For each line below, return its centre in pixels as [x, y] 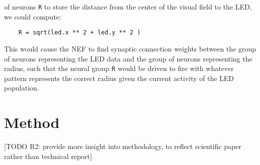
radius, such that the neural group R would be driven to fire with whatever [119, 68]
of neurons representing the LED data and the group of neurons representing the [128, 58]
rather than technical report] [48, 156]
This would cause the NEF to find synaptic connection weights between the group [130, 48]
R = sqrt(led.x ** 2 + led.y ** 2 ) [80, 33]
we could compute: [33, 16]
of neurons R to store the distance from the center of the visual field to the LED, [128, 6]
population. [22, 88]
